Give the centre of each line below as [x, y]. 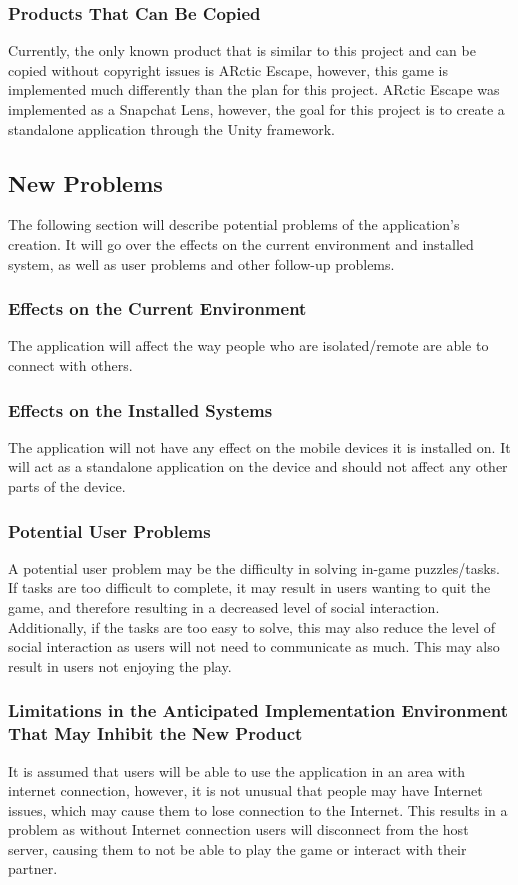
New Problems [85, 182]
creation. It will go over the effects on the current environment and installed [241, 243]
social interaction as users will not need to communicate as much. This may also [254, 646]
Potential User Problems [109, 530]
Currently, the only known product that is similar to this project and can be [242, 50]
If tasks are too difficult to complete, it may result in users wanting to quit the [249, 587]
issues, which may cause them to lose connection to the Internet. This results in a [258, 809]
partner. [33, 868]
